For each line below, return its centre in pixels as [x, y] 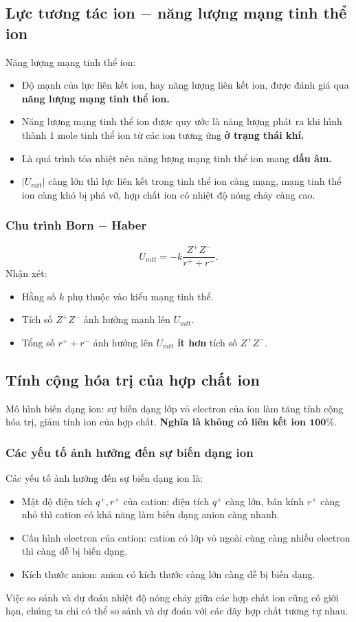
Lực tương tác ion [70, 13]
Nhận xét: [26, 273]
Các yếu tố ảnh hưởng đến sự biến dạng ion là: [104, 478]
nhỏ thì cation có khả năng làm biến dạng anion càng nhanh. [151, 514]
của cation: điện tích [166, 501]
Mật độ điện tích [57, 501]
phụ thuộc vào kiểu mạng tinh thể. [140, 296]
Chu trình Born [50, 225]
